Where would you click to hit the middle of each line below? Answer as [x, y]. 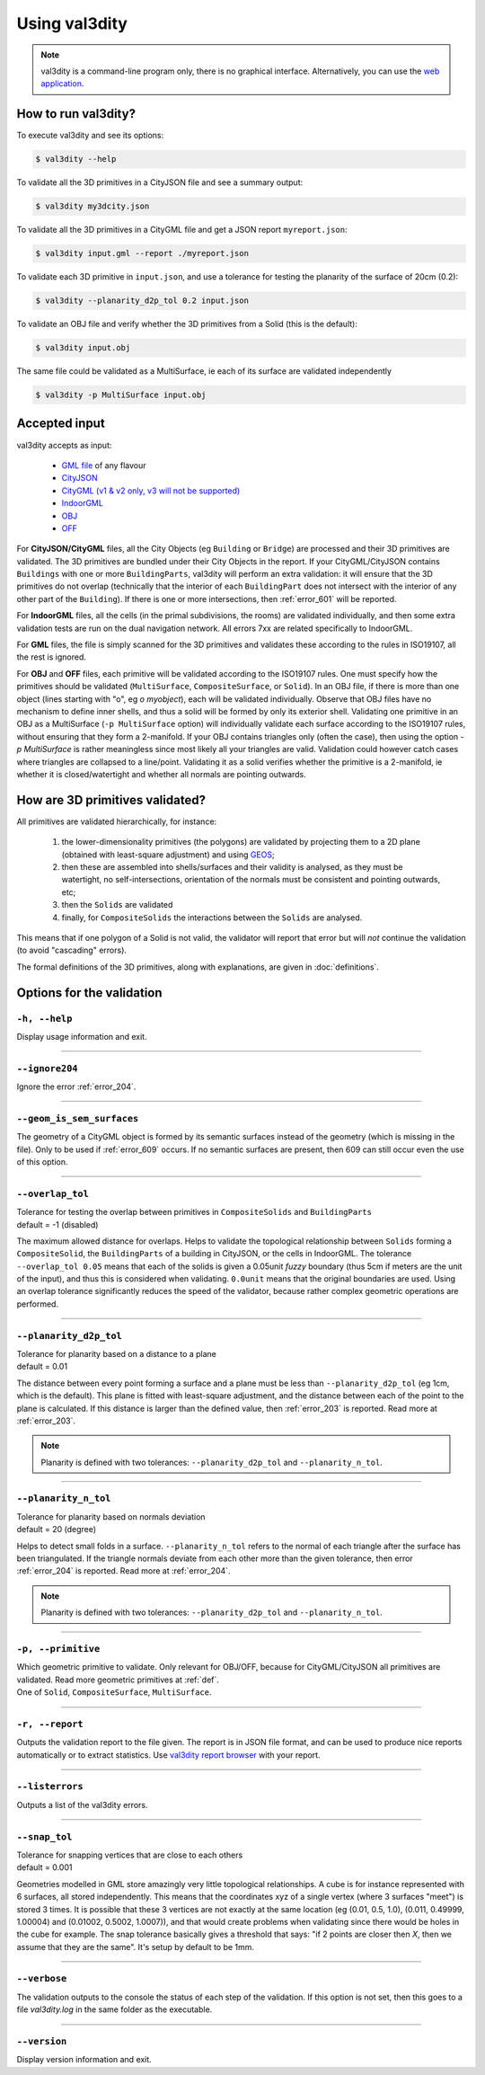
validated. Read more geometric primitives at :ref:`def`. [118, 1680]
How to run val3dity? [76, 114]
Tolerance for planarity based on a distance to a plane [117, 1353]
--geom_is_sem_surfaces [78, 1118]
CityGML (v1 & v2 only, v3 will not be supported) [151, 491]
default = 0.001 [44, 1867]
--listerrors [50, 1787]
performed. [37, 1304]
